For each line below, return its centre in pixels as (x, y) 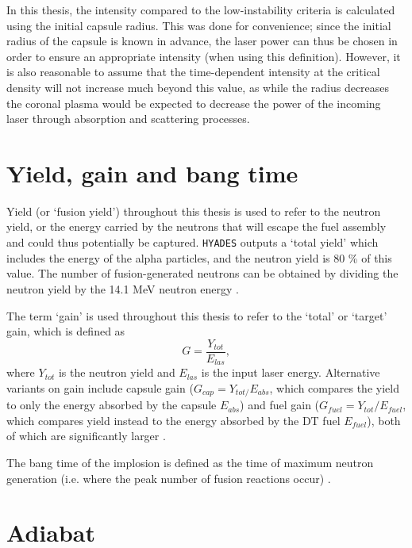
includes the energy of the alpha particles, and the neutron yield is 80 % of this (199, 257)
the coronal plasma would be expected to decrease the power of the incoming (194, 103)
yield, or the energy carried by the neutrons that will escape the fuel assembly (196, 226)
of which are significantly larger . (86, 436)
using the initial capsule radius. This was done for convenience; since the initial (199, 25)
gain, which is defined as (66, 331)
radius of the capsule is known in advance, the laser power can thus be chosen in (202, 41)
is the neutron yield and (117, 372)
